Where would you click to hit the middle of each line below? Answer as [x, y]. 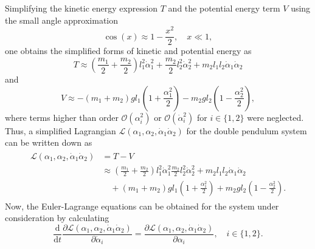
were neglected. [275, 117]
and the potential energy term [224, 8]
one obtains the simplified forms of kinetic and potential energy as [128, 51]
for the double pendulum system [247, 130]
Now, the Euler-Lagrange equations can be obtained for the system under [142, 206]
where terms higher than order [62, 117]
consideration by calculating [57, 218]
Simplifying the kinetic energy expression [81, 8]
